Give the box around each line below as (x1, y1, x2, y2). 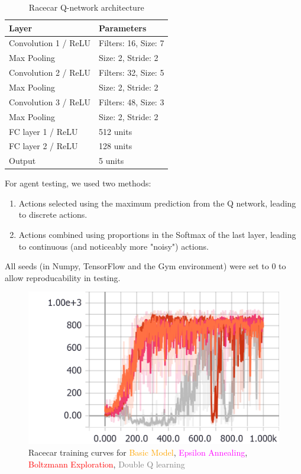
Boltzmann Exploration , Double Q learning (28, 457, 185, 470)
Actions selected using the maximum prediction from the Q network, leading (18, 196, 296, 209)
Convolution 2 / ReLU (9, 66, 91, 79)
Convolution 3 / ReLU (9, 95, 91, 108)
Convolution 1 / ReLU (9, 37, 91, 49)
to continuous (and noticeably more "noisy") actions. (18, 240, 209, 252)
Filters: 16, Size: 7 (99, 37, 164, 49)
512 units (99, 125, 132, 137)
